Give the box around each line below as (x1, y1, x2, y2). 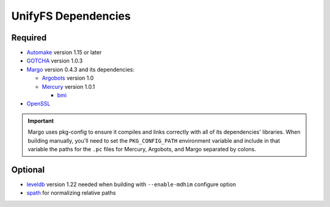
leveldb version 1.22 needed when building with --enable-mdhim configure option (26, 181, 237, 188)
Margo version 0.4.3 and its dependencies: (26, 66, 134, 73)
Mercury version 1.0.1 (42, 83, 95, 90)
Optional (11, 164, 45, 175)
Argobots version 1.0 (42, 74, 94, 82)
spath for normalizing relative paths (26, 189, 116, 197)
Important (28, 117, 54, 124)
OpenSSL (26, 100, 51, 107)
